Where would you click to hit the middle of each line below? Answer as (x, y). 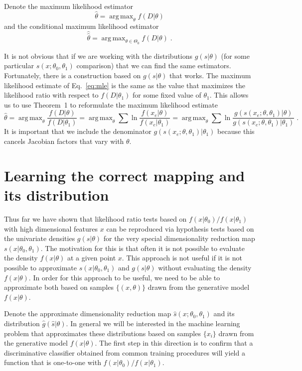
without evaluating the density (205, 267)
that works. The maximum (210, 75)
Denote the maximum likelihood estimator (69, 6)
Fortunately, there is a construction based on (73, 75)
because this (236, 131)
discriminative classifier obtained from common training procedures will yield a (125, 352)
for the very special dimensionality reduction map (179, 238)
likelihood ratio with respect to (51, 95)
